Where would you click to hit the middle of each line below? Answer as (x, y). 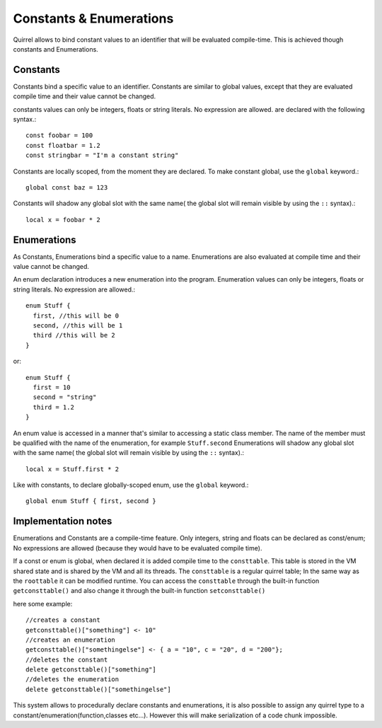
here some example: (43, 603)
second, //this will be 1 (78, 325)
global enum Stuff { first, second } (91, 501)
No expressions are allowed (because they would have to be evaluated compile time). (138, 548)
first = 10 (52, 387)
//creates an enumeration (71, 640)
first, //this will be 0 (76, 316)
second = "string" (65, 397)
